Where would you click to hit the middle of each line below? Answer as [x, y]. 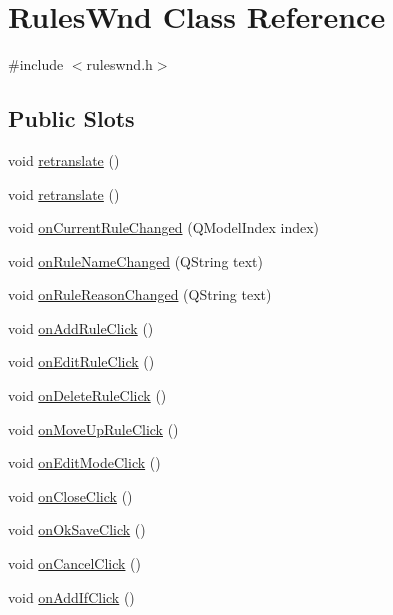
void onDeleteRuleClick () [87, 395]
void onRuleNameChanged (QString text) [136, 260]
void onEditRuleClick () [81, 361]
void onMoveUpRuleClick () [93, 428]
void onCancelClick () [75, 563]
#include [36, 64]
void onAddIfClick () [71, 596]
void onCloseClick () [70, 495]
